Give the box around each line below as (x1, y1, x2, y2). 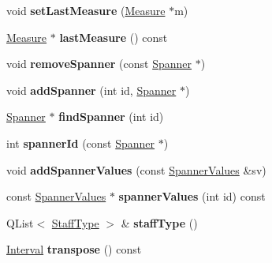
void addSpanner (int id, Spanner (6, 81, 177, 98)
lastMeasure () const (59, 28, 168, 45)
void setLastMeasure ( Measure (6, 2, 166, 18)
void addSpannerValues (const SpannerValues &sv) (6, 161, 266, 178)
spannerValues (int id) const (118, 188, 266, 205)
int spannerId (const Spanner (6, 134, 155, 151)
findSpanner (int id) (58, 108, 164, 125)
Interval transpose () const (6, 241, 142, 257)
